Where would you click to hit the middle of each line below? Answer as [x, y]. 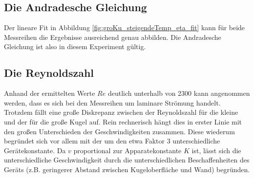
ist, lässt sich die [216, 150]
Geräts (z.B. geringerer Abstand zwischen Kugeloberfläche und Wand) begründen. [127, 169]
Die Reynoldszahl [49, 73]
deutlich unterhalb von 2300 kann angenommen [179, 93]
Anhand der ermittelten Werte [50, 93]
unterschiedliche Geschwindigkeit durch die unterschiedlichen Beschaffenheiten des [127, 160]
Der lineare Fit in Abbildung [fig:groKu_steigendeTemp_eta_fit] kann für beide [125, 27]
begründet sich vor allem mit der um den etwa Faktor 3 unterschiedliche [112, 141]
